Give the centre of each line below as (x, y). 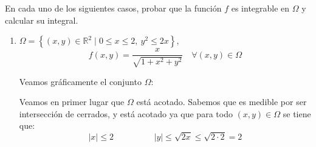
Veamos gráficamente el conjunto (80, 81)
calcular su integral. (42, 20)
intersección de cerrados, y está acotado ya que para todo (126, 113)
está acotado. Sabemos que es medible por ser (222, 102)
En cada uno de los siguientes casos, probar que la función (113, 8)
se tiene (297, 113)
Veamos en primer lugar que (72, 102)
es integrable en (260, 8)
